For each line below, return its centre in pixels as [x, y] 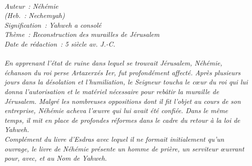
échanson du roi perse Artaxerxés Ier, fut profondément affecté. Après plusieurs [123, 72]
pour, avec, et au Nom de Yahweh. [56, 158]
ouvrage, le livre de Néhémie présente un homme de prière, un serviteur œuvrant [124, 148]
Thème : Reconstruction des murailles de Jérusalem [82, 34]
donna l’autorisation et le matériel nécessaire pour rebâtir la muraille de [112, 91]
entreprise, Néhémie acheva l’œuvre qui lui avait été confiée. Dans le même [116, 110]
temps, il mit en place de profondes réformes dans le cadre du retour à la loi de [122, 120]
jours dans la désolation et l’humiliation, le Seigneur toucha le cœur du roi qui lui [126, 82]
